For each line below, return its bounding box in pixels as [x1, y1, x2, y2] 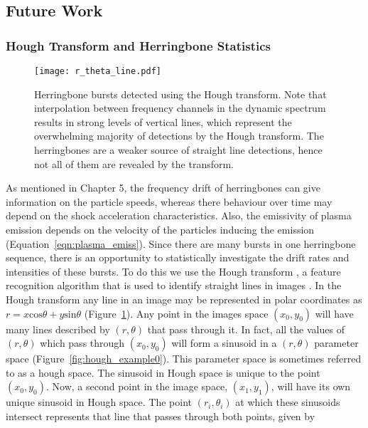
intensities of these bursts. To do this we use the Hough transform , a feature [6, 263, 341, 278]
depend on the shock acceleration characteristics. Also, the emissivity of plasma [6, 208, 352, 223]
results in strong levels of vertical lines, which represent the [34, 114, 292, 129]
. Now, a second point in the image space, [45, 379, 228, 394]
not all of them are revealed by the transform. [34, 156, 234, 171]
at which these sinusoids [235, 395, 340, 409]
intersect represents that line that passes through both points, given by [6, 408, 315, 423]
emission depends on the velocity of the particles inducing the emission [6, 222, 315, 236]
